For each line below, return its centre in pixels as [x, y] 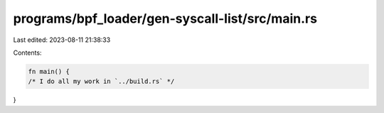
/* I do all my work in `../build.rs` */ [101, 81]
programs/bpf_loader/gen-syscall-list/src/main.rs [165, 18]
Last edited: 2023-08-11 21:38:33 [62, 40]
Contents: [27, 53]
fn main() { [49, 71]
